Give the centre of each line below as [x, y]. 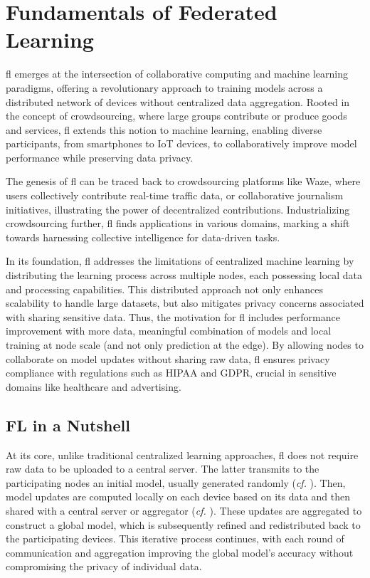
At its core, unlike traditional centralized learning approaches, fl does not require [182, 454]
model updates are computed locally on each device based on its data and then [178, 496]
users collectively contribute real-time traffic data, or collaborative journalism [175, 195]
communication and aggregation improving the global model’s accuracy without [180, 552]
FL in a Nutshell [68, 425]
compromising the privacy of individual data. [104, 566]
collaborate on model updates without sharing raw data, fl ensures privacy [168, 358]
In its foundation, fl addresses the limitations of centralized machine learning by [180, 261]
